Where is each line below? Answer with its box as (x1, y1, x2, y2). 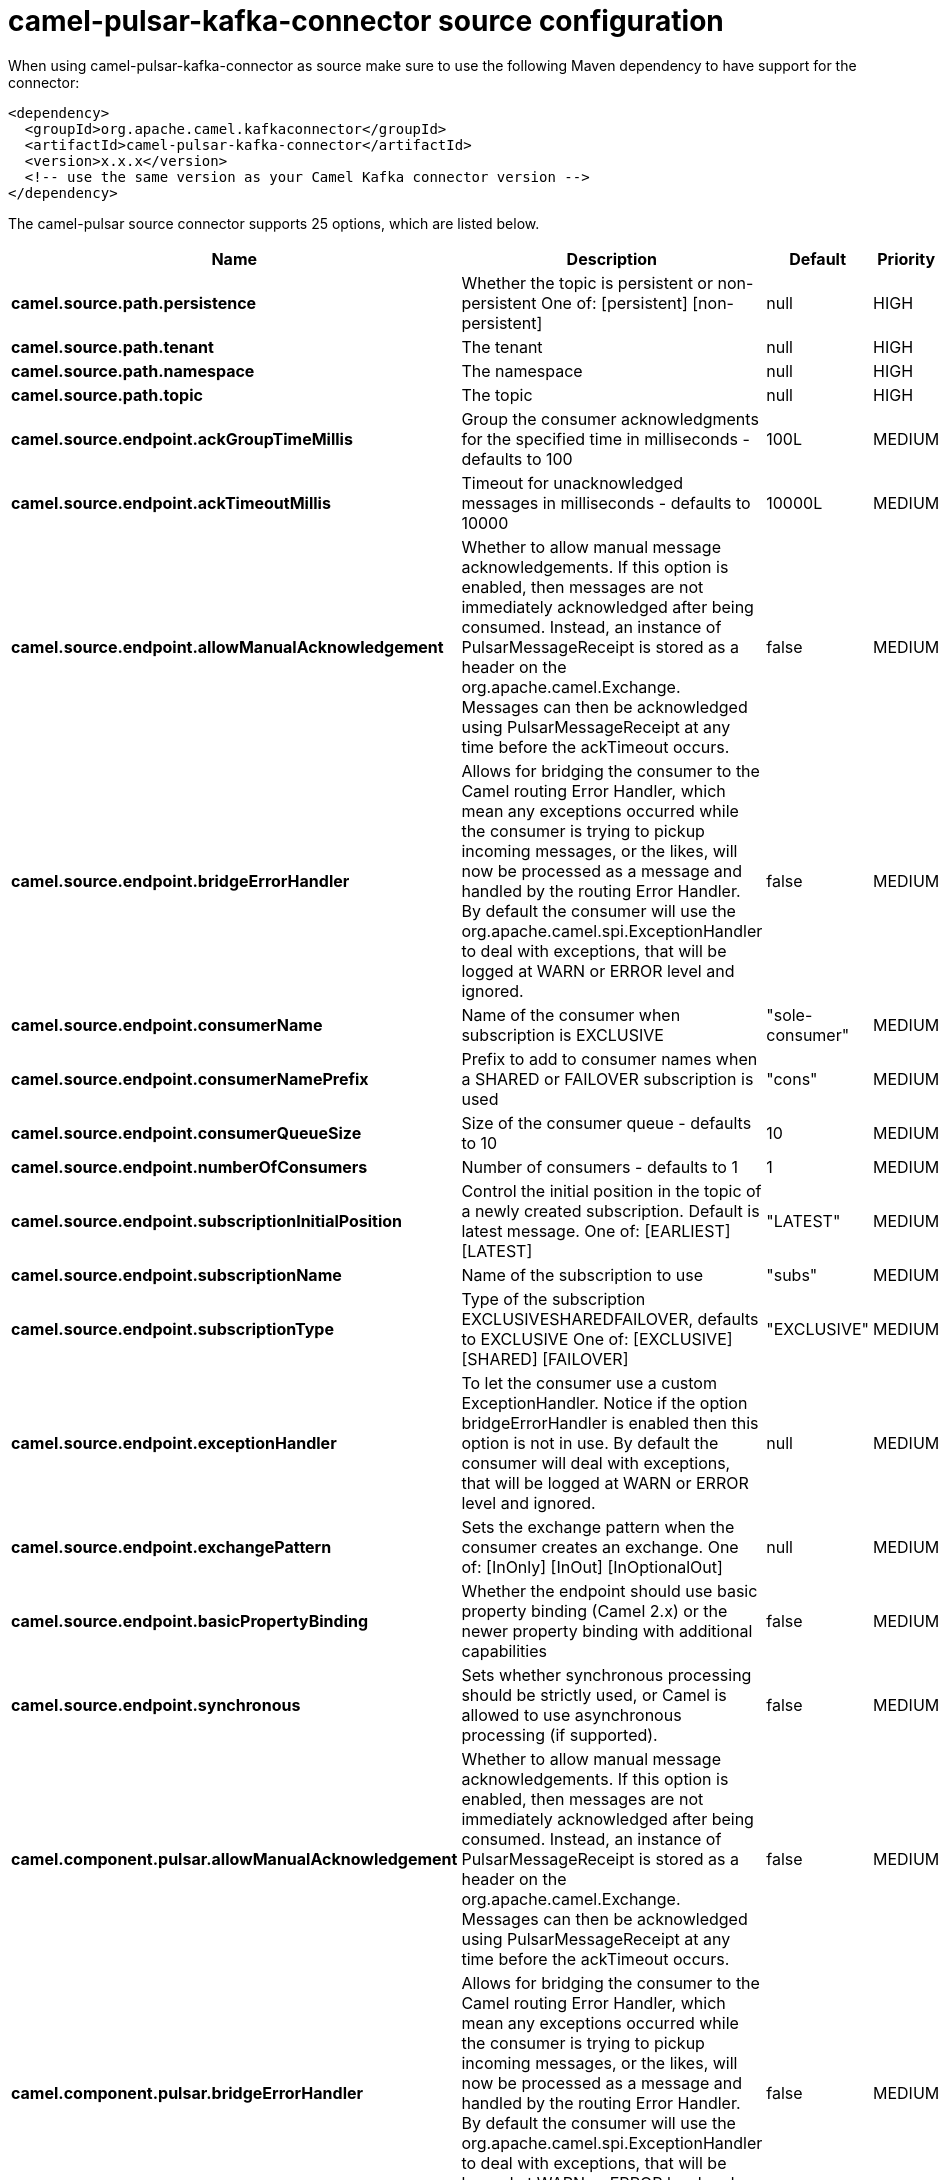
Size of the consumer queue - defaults (461, 1112, 752, 1133)
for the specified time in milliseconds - (461, 428, 750, 449)
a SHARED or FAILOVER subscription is (461, 1068, 754, 1089)
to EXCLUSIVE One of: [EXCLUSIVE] (461, 1328, 733, 1349)
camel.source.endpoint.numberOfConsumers (11, 1156, 368, 1177)
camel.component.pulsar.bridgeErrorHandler (11, 2082, 364, 2103)
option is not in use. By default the (461, 1432, 719, 1453)
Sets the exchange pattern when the (461, 1516, 735, 1537)
